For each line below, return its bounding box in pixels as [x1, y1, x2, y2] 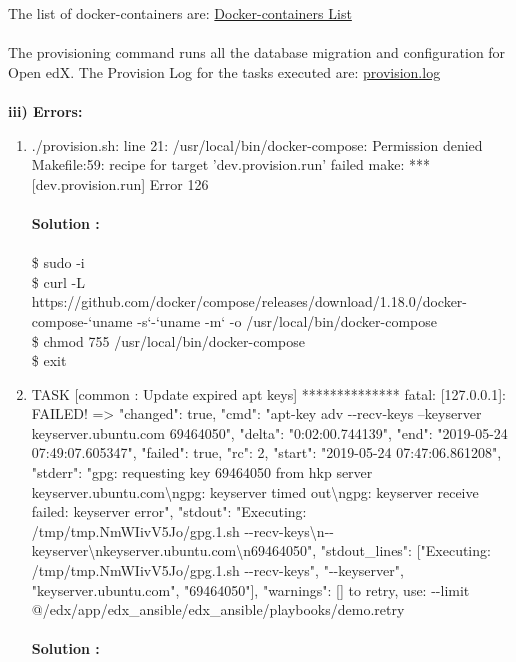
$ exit [31, 350, 67, 371]
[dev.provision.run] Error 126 [31, 173, 209, 194]
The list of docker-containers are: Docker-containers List [8, 3, 352, 23]
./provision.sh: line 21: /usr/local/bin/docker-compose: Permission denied [31, 134, 483, 155]
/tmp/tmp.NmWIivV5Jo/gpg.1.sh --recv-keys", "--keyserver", [31, 560, 404, 581]
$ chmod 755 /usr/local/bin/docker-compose [31, 330, 306, 351]
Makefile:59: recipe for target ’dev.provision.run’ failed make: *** [31, 154, 430, 175]
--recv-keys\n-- [244, 520, 334, 541]
